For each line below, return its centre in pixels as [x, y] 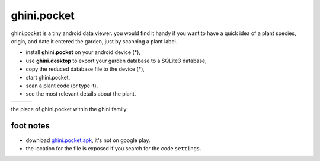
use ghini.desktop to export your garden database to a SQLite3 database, [116, 61]
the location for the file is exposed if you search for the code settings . [113, 148]
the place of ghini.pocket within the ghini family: [70, 109]
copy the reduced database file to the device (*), [85, 69]
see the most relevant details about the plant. [81, 94]
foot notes [31, 126]
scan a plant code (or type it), [62, 86]
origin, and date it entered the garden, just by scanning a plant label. [94, 41]
